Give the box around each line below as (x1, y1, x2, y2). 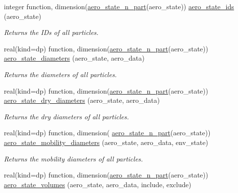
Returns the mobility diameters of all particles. (4, 153, 143, 163)
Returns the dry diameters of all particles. (4, 111, 129, 121)
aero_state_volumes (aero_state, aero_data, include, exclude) (4, 179, 191, 189)
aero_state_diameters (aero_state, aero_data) (4, 53, 145, 63)
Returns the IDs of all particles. (4, 27, 99, 37)
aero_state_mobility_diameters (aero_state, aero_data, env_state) (4, 137, 208, 147)
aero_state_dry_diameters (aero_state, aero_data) (4, 95, 160, 105)
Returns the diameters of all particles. (4, 69, 117, 79)
